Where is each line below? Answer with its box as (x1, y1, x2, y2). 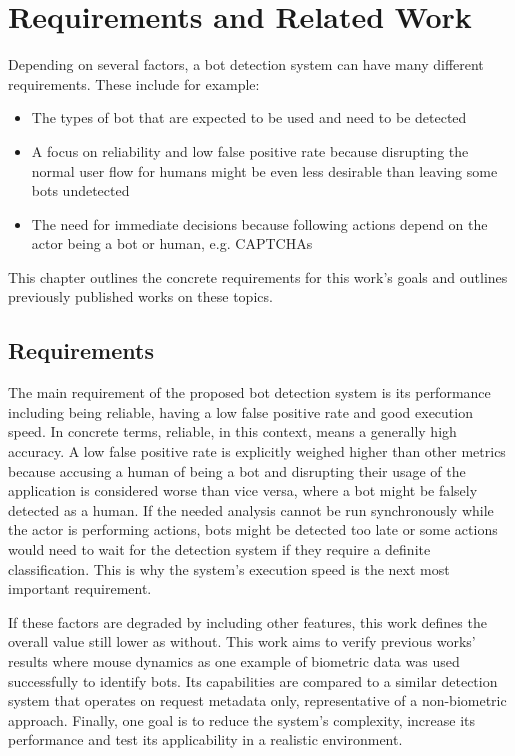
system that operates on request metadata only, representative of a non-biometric (8, 690, 507, 711)
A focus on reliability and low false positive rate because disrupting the (31, 140, 469, 161)
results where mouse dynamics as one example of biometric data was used (8, 650, 460, 671)
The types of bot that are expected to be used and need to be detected (31, 107, 467, 128)
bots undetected (31, 180, 130, 201)
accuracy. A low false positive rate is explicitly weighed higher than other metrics (8, 441, 506, 462)
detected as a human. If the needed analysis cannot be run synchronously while (8, 499, 494, 520)
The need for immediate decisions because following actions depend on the (31, 213, 488, 234)
